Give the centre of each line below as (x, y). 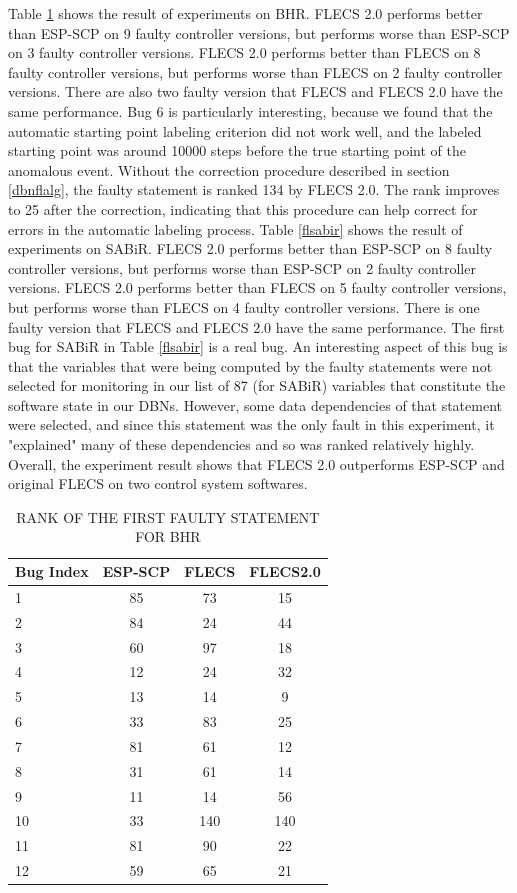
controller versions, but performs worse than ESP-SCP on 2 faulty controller (242, 267)
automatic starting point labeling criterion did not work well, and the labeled (245, 130)
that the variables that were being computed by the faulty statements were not (250, 365)
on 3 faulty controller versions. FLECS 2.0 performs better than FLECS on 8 (244, 52)
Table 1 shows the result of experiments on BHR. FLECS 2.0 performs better (245, 13)
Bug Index (52, 571)
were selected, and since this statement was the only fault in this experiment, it (251, 424)
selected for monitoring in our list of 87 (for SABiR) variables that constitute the (257, 385)
